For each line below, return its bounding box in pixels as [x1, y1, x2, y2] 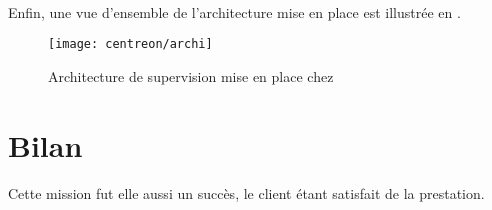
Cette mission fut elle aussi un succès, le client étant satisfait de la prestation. [8, 182, 485, 203]
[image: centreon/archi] [48, 37, 213, 52]
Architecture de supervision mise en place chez [48, 65, 334, 86]
